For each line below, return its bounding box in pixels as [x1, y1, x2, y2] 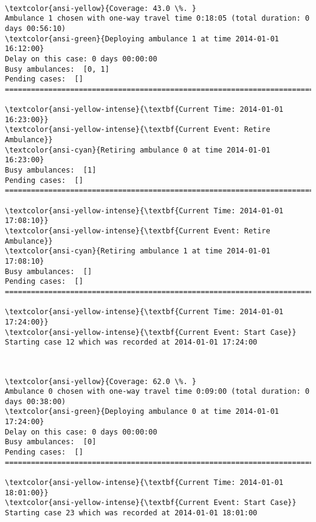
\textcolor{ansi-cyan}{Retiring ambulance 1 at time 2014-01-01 [5, 247, 270, 256]
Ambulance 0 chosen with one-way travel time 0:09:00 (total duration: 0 [5, 387, 310, 396]
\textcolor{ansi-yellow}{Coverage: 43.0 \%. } [5, 4, 196, 13]
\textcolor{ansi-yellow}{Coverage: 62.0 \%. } [5, 377, 196, 386]
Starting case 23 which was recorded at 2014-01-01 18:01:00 [5, 509, 258, 518]
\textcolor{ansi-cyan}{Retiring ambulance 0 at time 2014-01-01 [5, 145, 270, 154]
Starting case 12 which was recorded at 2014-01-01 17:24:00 [5, 338, 258, 347]
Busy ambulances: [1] [5, 166, 97, 175]
